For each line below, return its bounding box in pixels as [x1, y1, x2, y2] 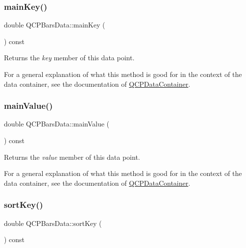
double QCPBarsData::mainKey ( [4, 20, 105, 30]
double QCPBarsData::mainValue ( [4, 119, 110, 129]
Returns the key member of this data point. [4, 52, 135, 63]
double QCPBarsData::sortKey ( [4, 218, 102, 228]
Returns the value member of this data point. [4, 151, 140, 162]
